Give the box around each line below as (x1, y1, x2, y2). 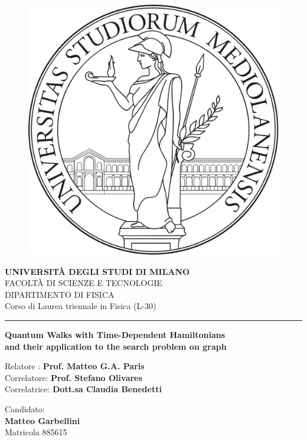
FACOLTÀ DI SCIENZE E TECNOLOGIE (5, 277, 163, 289)
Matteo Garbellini (5, 414, 80, 426)
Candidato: (5, 402, 45, 415)
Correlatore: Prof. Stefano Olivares (5, 371, 142, 383)
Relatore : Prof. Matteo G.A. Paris (5, 360, 145, 372)
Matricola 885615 (5, 426, 67, 438)
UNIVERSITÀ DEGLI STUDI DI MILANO (5, 265, 190, 277)
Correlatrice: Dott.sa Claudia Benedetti (5, 383, 162, 395)
